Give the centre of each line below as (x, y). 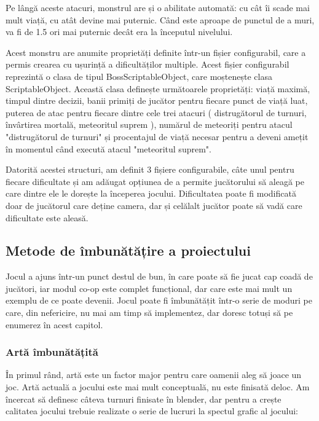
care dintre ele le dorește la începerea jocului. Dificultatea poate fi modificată (151, 193)
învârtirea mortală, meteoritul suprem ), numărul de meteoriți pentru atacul (149, 124)
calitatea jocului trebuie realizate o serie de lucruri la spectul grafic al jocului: (152, 411)
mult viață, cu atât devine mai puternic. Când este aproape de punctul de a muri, (160, 19)
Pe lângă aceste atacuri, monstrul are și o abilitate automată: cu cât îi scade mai (158, 7)
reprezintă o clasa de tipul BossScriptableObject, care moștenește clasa (139, 76)
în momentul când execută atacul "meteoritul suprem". (108, 148)
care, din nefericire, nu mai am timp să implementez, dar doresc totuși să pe (149, 313)
